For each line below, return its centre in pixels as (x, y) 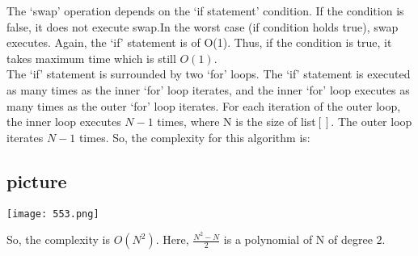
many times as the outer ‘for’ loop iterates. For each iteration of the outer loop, (204, 105)
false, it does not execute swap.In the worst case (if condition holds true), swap (203, 26)
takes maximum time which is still (91, 58)
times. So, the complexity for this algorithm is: (194, 137)
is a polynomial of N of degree (298, 239)
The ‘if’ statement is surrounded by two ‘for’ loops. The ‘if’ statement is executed (209, 74)
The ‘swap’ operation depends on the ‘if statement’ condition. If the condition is (205, 10)
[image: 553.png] (53, 214)
